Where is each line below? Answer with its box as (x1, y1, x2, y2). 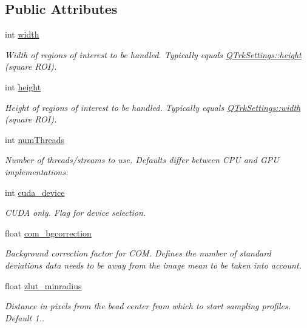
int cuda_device (5, 186, 65, 198)
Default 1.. (5, 311, 44, 324)
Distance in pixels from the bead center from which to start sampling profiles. (5, 300, 291, 312)
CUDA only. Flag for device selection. (5, 206, 146, 219)
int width (5, 28, 39, 41)
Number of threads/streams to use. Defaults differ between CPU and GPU (5, 153, 279, 166)
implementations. (5, 165, 69, 178)
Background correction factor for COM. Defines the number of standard (5, 247, 271, 259)
